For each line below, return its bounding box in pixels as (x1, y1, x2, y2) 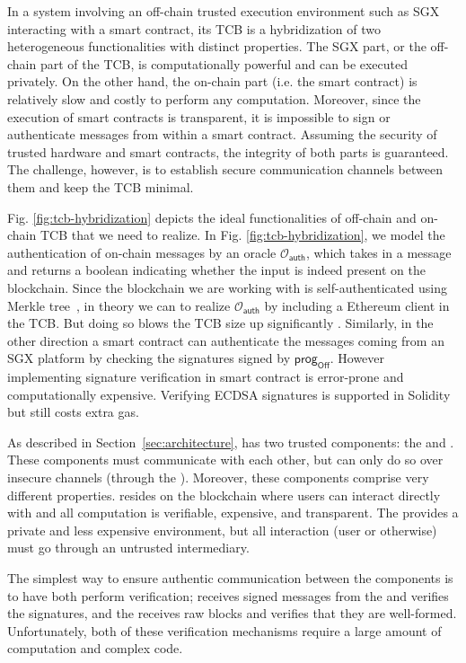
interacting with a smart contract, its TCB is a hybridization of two (7, 19, 381, 38)
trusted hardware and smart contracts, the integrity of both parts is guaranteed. (7, 142, 449, 161)
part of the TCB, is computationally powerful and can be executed (40, 54, 409, 73)
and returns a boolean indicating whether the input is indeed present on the (7, 261, 426, 279)
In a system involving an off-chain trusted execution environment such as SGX (7, 2, 440, 20)
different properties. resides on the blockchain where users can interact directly (7, 485, 441, 504)
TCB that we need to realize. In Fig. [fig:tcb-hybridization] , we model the (40, 225, 445, 244)
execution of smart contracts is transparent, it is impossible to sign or (7, 107, 391, 126)
